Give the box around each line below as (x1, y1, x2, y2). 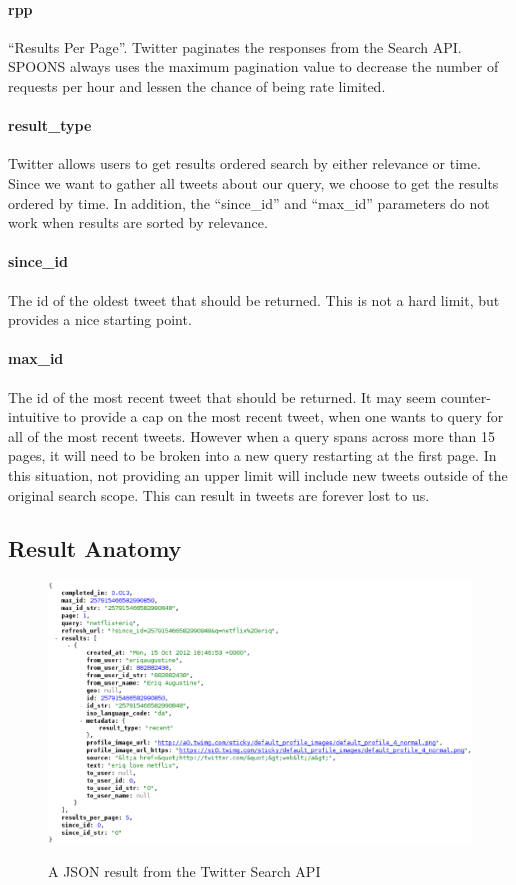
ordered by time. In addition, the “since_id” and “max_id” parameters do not (8, 192, 490, 213)
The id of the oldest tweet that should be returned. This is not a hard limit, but (8, 289, 500, 310)
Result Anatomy (8, 533, 182, 564)
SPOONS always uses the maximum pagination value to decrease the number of (8, 56, 499, 77)
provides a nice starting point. (8, 309, 192, 330)
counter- (440, 386, 491, 407)
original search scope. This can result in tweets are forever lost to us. (8, 484, 430, 505)
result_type (8, 115, 92, 136)
